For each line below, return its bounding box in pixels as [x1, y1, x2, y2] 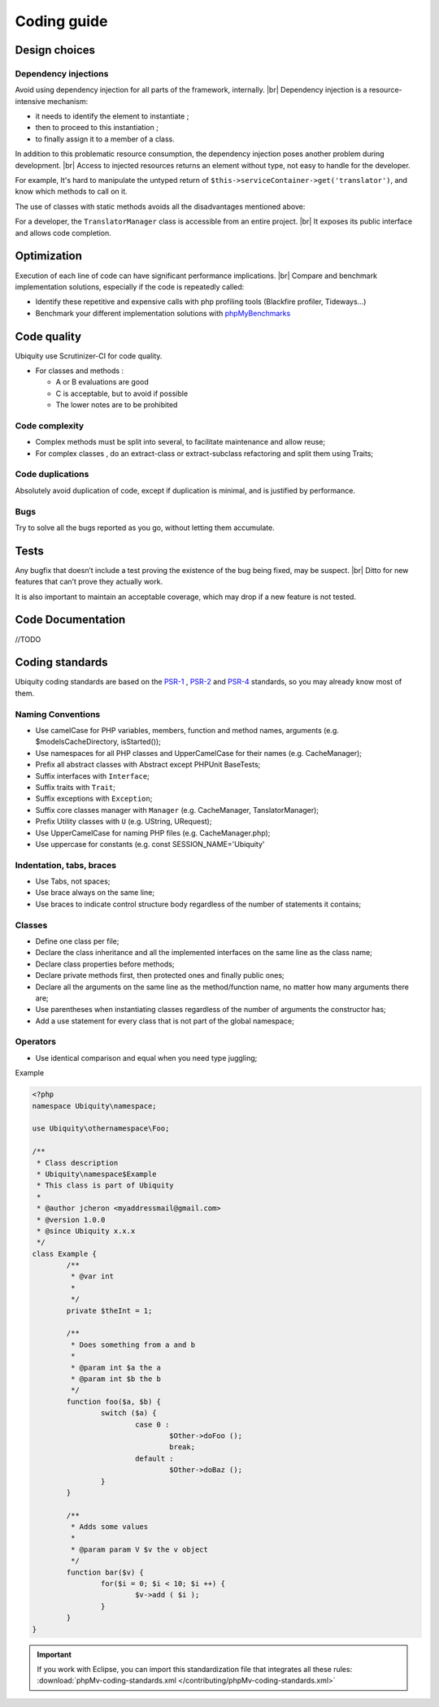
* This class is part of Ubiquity [37, 1181, 174, 1190]
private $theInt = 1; [66, 1305, 153, 1315]
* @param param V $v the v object [70, 1544, 209, 1554]
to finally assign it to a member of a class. [35, 134, 175, 144]
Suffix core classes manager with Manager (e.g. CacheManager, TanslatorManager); [35, 805, 319, 814]
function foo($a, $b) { [66, 1396, 162, 1406]
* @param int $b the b [70, 1374, 162, 1383]
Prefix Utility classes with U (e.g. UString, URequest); [35, 817, 212, 827]
